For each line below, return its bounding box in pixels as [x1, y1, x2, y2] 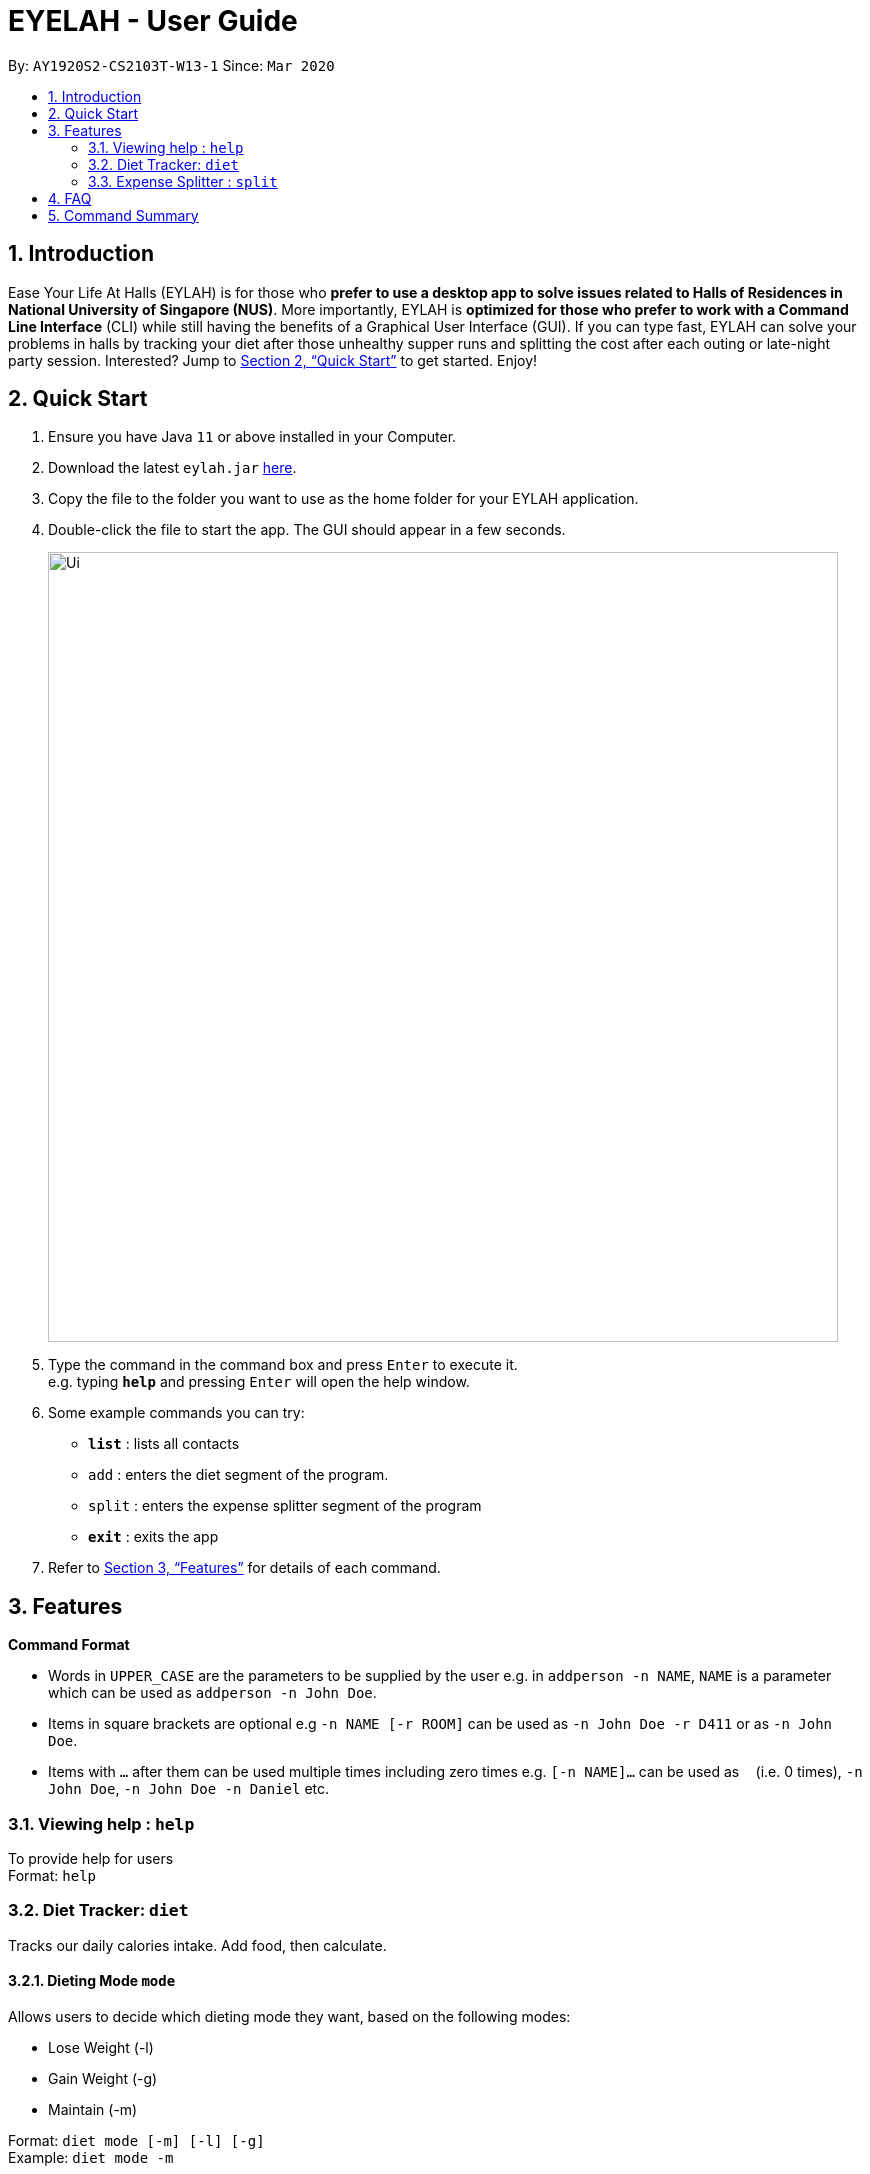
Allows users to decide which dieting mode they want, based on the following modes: [8, 2008, 571, 2025]
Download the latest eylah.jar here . [48, 459, 297, 477]
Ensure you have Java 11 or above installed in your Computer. [48, 428, 457, 446]
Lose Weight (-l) [48, 2039, 154, 2056]
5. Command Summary [48, 206, 199, 224]
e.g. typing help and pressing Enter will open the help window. [48, 1373, 470, 1391]
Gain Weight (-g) [48, 2070, 158, 2087]
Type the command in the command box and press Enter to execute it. [48, 1356, 518, 1374]
